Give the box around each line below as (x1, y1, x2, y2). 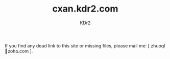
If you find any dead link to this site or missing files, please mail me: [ (5, 42, 150, 48)
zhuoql (151, 42, 165, 48)
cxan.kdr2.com (52, 3, 118, 15)
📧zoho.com (5, 48, 29, 54)
